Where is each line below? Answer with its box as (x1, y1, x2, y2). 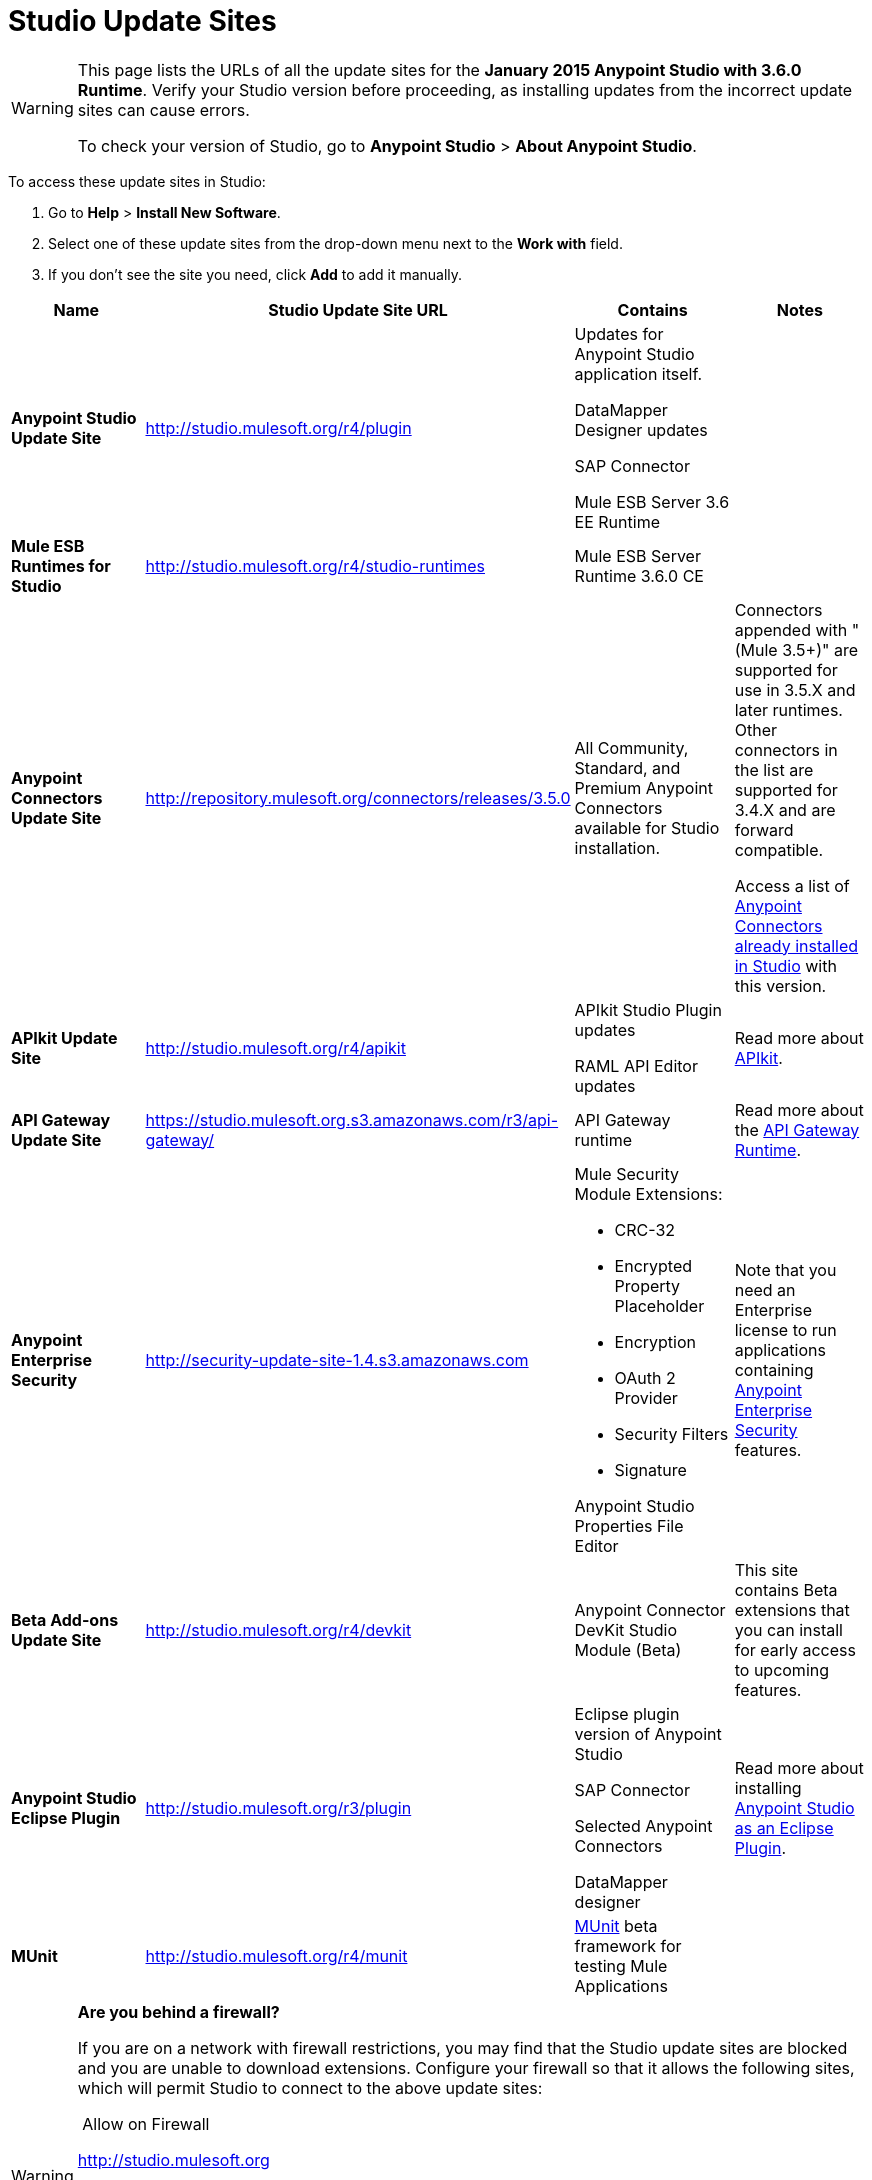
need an (734, 1279, 796, 1300)
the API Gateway (734, 1119, 860, 1140)
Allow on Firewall (82, 2113, 210, 2134)
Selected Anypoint (574, 1815, 713, 1836)
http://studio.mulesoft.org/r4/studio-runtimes (145, 555, 485, 576)
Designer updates (574, 419, 708, 440)
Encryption (614, 1331, 697, 1352)
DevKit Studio (574, 1619, 678, 1640)
